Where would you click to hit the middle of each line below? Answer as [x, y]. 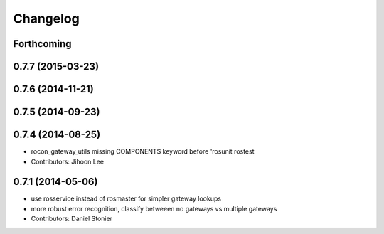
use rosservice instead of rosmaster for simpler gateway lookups [126, 198]
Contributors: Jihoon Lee [68, 161]
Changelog [46, 18]
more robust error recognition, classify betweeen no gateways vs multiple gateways [154, 208]
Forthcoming [42, 44]
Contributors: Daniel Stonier [72, 219]
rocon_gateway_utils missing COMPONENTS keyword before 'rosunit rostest [143, 151]
